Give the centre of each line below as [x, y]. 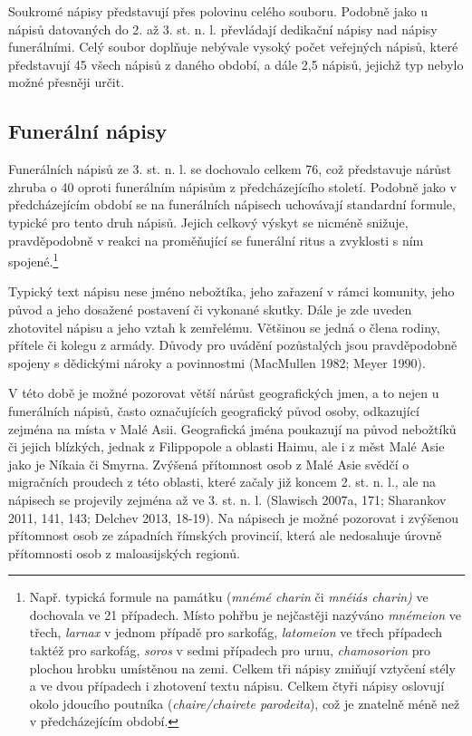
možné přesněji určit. [67, 82]
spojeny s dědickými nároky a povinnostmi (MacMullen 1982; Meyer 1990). [217, 362]
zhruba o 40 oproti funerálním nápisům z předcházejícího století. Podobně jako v [232, 186]
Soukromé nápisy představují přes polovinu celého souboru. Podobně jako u [218, 11]
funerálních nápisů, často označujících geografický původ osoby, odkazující [214, 410]
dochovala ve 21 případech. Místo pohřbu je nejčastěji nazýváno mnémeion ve [246, 614]
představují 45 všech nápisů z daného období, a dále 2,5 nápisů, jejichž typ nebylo [236, 64]
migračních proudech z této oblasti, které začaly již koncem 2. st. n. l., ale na [222, 482]
